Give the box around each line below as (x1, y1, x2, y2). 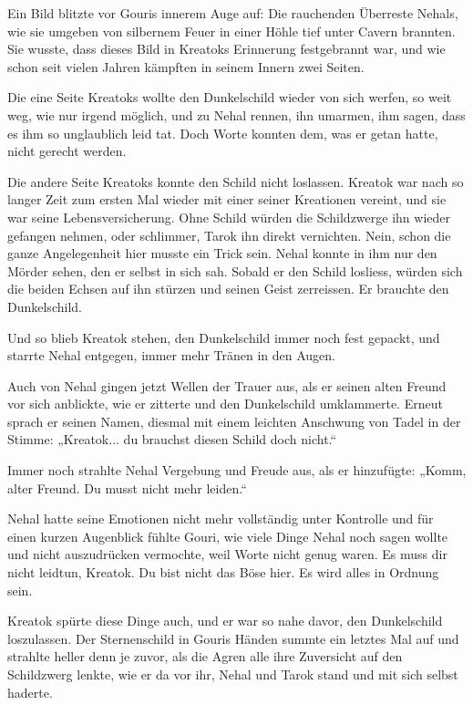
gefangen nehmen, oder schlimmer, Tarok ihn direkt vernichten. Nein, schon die (7, 225, 451, 244)
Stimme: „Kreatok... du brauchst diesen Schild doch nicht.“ (7, 430, 337, 449)
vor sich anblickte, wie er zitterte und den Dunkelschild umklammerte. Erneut (7, 394, 443, 413)
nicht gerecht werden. (7, 141, 127, 161)
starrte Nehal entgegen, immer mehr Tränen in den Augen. (7, 346, 335, 365)
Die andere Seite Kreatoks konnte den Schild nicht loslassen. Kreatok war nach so (7, 171, 464, 191)
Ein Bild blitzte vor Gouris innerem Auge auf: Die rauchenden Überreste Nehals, (7, 4, 458, 22)
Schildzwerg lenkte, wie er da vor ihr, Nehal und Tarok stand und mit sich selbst (7, 665, 458, 683)
